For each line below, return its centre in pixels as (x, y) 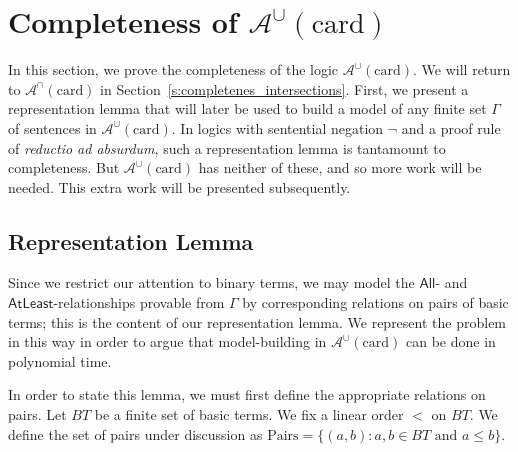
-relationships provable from (139, 302)
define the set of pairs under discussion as (135, 433)
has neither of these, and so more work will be (340, 167)
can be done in (450, 341)
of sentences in (52, 127)
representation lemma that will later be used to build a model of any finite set (247, 108)
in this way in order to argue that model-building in (167, 341)
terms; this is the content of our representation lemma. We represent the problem (257, 321)
